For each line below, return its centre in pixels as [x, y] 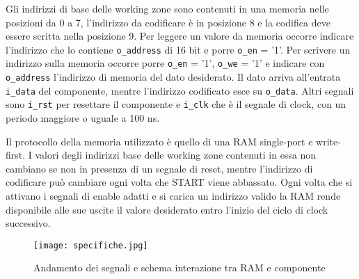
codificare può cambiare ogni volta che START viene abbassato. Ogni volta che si [179, 182]
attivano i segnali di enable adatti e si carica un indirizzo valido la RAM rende [173, 196]
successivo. [28, 223]
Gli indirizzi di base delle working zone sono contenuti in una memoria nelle [167, 8]
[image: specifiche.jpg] [91, 245]
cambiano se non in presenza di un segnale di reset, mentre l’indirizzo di [159, 168]
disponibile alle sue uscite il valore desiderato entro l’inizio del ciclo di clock [167, 209]
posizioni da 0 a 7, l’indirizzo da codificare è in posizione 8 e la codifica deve [168, 22]
